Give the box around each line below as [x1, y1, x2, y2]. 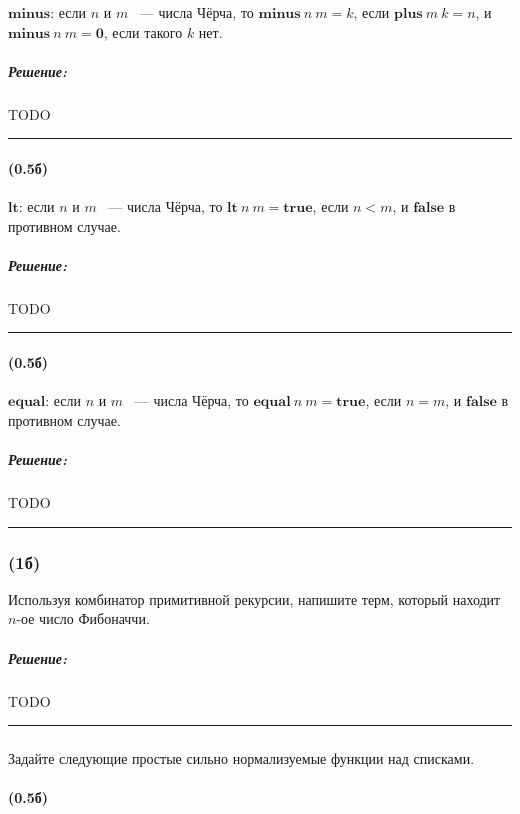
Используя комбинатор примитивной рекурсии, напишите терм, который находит [8, 588, 501, 609]
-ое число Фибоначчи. [16, 608, 150, 629]
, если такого [103, 21, 183, 42]
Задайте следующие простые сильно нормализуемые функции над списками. [8, 748, 475, 769]
